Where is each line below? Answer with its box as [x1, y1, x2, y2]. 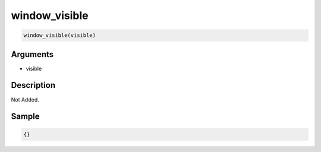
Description [11, 80, 56, 90]
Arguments [11, 49, 54, 59]
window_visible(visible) [23, 32, 96, 39]
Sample [11, 112, 40, 122]
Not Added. [11, 96, 40, 103]
